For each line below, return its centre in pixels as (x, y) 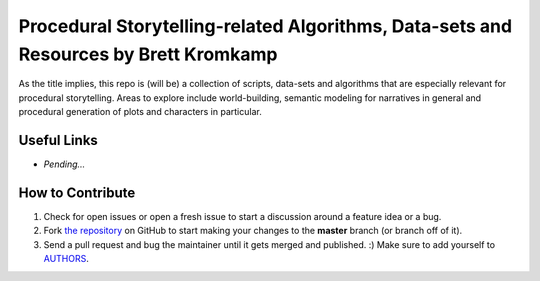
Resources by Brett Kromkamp (148, 54)
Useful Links (58, 140)
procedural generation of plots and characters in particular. (140, 112)
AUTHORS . (66, 259)
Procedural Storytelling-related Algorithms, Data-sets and (265, 26)
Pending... (64, 164)
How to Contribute (77, 192)
